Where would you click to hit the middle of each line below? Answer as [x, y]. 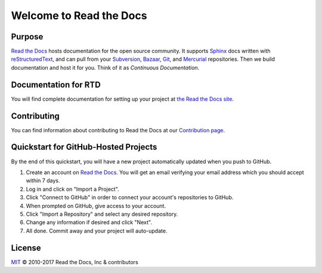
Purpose [27, 37]
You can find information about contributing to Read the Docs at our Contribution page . [118, 130]
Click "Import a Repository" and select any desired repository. [102, 214]
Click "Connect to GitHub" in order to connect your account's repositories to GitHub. [130, 197]
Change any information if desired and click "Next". [89, 222]
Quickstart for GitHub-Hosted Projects [84, 147]
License [26, 248]
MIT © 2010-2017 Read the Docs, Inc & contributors [75, 262]
